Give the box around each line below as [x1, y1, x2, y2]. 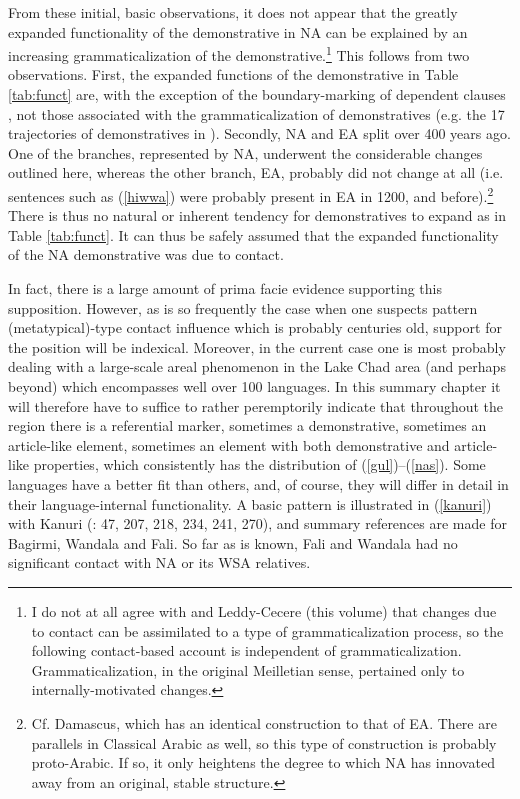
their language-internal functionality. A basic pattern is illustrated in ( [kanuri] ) [8, 493, 492, 514]
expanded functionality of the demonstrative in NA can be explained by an [8, 21, 468, 42]
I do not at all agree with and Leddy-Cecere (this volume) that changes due [31, 600, 497, 621]
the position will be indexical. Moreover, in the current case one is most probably [8, 336, 506, 357]
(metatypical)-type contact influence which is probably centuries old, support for [8, 317, 502, 338]
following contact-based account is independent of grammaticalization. [31, 640, 462, 661]
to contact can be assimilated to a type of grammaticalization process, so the [31, 620, 504, 641]
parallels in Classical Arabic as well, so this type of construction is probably [31, 732, 497, 753]
